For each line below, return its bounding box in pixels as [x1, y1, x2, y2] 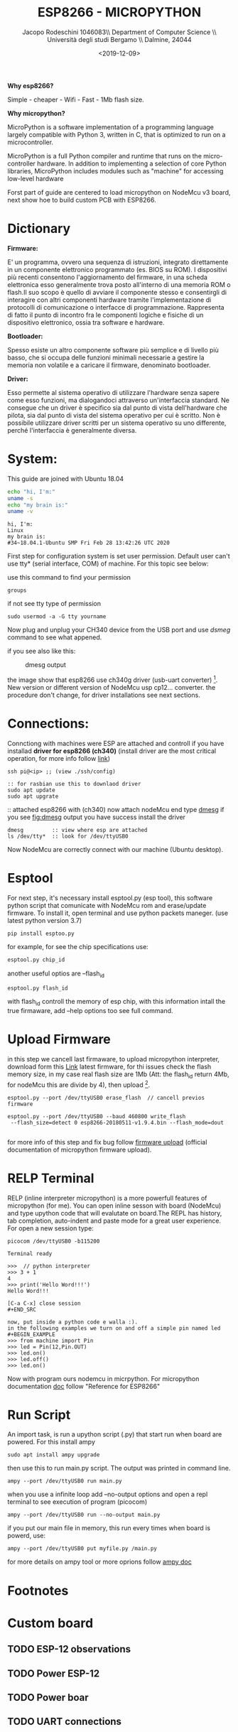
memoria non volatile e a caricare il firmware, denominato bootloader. [7, 360, 211, 369]
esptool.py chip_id [7, 956, 65, 963]
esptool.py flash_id [7, 985, 69, 992]
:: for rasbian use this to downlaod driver [7, 780, 141, 787]
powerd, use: [7, 1532, 46, 1540]
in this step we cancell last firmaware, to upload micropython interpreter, [7, 1055, 220, 1063]
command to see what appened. [7, 633, 102, 642]
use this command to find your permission [7, 573, 131, 582]
